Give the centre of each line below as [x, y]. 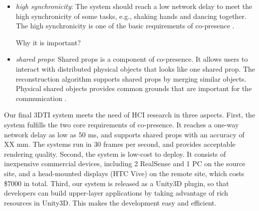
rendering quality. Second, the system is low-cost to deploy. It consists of [115, 154]
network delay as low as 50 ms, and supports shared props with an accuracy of [124, 134]
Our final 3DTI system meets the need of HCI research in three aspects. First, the [130, 115]
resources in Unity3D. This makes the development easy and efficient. [110, 202]
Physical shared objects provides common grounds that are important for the [134, 88]
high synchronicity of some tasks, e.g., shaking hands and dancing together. [131, 16]
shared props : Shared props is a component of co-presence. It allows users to [132, 59]
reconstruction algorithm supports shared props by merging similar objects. [131, 78]
